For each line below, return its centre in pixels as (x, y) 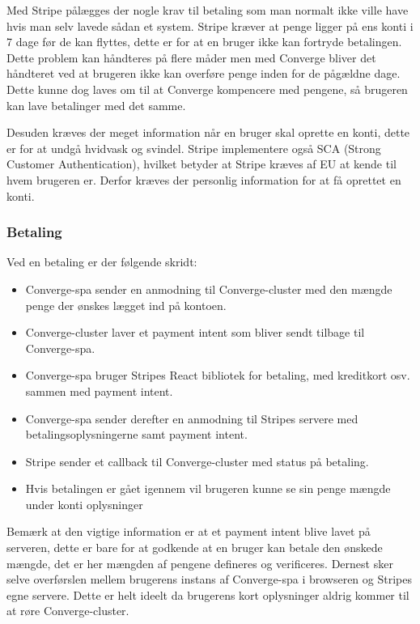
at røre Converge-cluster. (68, 611)
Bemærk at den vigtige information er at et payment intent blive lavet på (189, 531)
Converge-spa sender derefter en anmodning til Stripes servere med (192, 418)
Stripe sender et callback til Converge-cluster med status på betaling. (197, 461)
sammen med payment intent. (99, 391)
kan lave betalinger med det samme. (96, 105)
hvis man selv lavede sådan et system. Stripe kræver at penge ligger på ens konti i (210, 25)
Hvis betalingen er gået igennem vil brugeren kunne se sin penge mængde (208, 488)
